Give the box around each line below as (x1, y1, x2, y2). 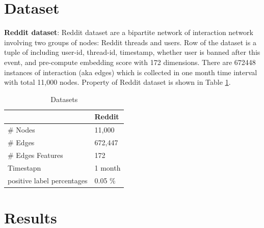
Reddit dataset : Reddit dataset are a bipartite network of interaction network (4, 27, 253, 38)
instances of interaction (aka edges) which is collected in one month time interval (4, 67, 257, 77)
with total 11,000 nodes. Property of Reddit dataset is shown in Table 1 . (4, 77, 231, 87)
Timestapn (8, 162, 41, 173)
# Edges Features (8, 149, 63, 160)
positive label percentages (8, 175, 88, 185)
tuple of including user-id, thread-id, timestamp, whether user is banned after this (4, 47, 260, 57)
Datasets (50, 93, 78, 104)
